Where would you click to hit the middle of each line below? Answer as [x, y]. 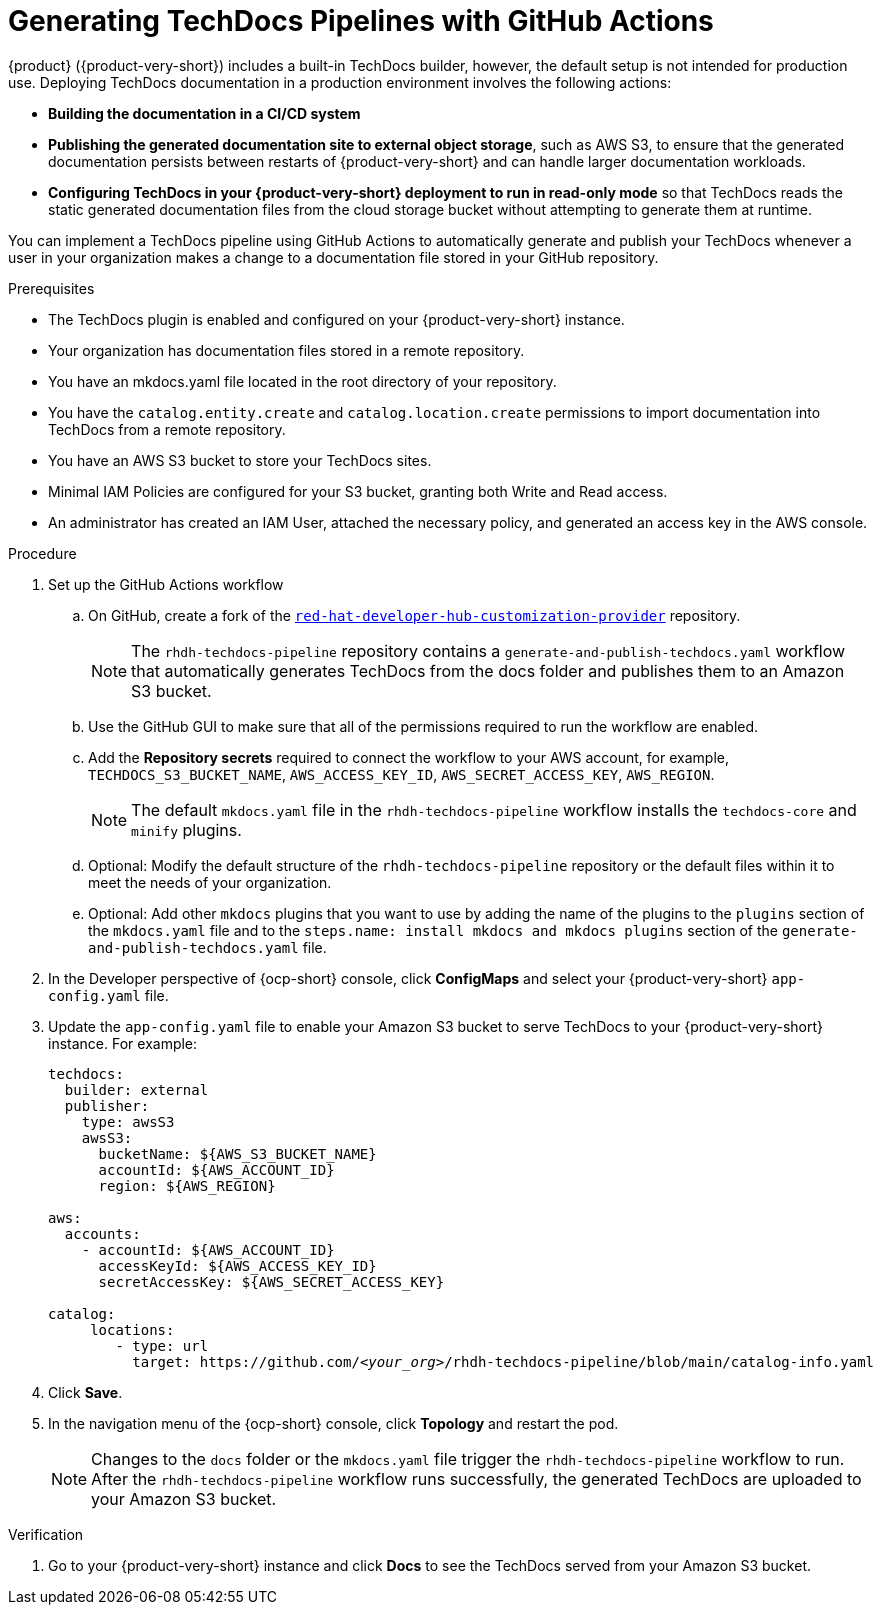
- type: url [162, 1345]
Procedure [42, 553]
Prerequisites [51, 288]
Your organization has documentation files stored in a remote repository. [286, 350]
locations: [132, 1329]
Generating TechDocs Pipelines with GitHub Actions [361, 21]
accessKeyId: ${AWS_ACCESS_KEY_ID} [237, 1265]
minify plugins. [186, 829]
